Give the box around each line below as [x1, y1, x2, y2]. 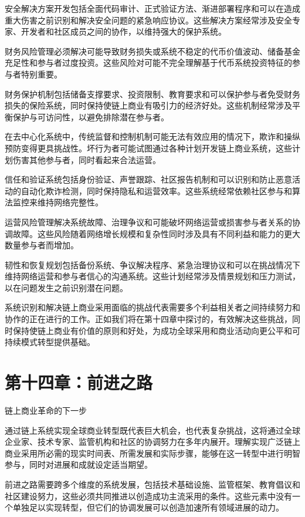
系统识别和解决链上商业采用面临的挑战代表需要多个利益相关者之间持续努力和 [5, 301, 300, 313]
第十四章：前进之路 [5, 370, 153, 394]
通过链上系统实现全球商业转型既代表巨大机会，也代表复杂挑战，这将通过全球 [5, 424, 300, 436]
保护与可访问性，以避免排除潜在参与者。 [12, 110, 169, 123]
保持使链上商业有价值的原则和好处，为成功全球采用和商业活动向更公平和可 [12, 324, 300, 336]
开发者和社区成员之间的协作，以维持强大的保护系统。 [21, 25, 226, 38]
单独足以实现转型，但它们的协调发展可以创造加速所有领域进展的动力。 [12, 501, 284, 513]
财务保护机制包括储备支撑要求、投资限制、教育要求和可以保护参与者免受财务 [5, 87, 300, 100]
